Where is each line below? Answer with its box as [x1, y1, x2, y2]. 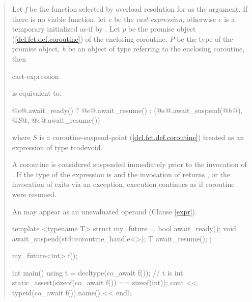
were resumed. [12, 188, 57, 199]
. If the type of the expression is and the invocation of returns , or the [12, 169, 231, 179]
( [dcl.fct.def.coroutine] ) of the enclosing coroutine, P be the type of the [12, 33, 233, 44]
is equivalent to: [12, 88, 62, 98]
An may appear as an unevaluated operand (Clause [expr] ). [12, 206, 197, 216]
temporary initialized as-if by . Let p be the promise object [12, 23, 196, 34]
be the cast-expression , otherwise [114, 13, 216, 24]
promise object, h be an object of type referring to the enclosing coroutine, [12, 43, 245, 54]
